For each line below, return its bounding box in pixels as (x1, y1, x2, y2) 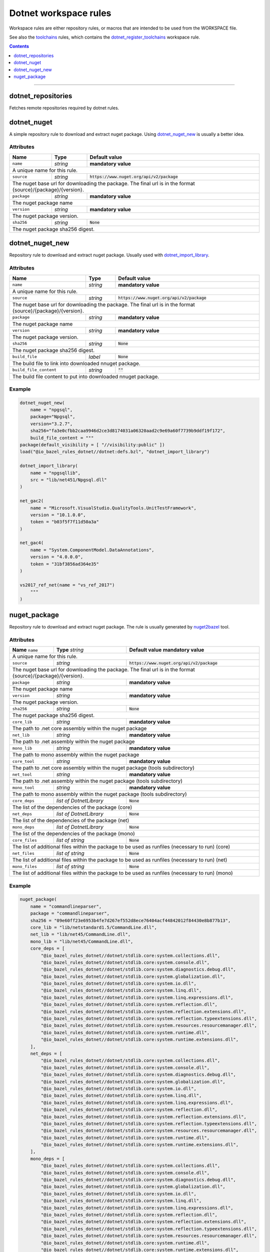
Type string (56, 647, 84, 654)
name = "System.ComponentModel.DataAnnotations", (30, 547, 154, 553)
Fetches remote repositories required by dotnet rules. (9, 105, 119, 111)
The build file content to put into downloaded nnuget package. (12, 373, 159, 380)
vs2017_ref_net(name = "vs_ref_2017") (19, 582, 115, 588)
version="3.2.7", (30, 421, 73, 427)
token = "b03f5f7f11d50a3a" (30, 519, 99, 525)
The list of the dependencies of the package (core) (12, 804, 132, 811)
